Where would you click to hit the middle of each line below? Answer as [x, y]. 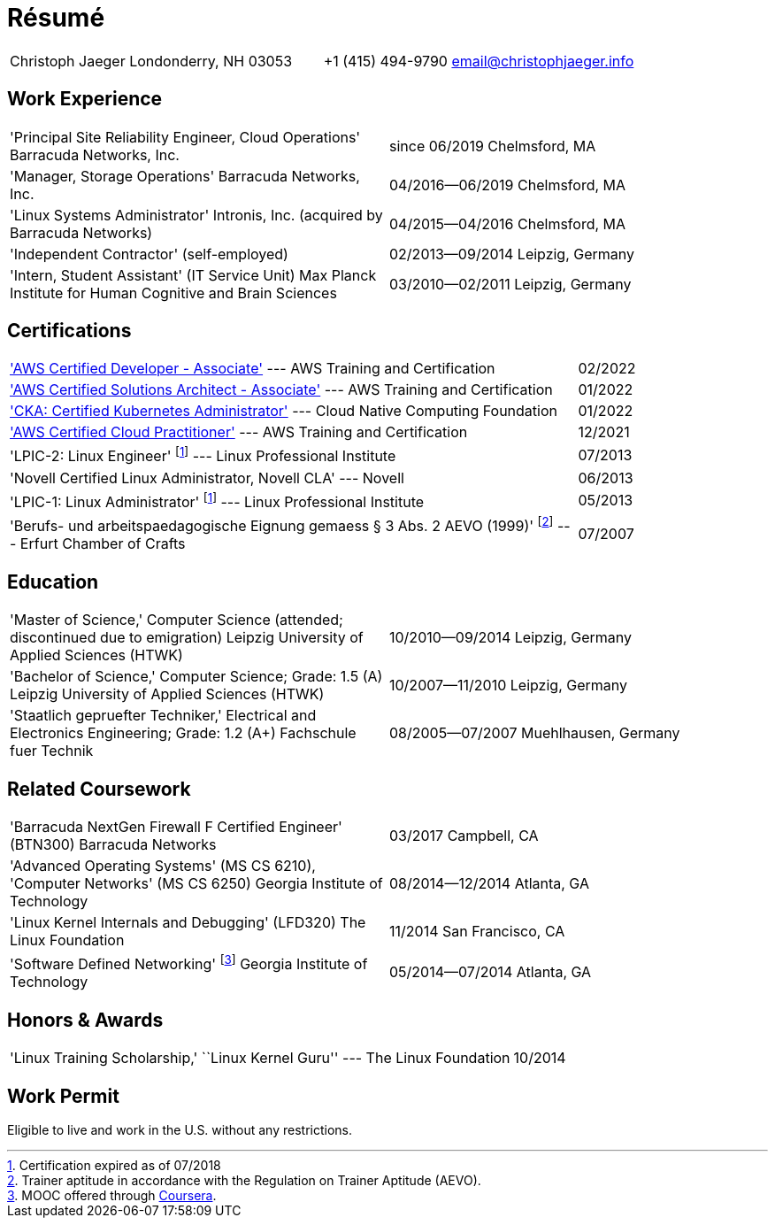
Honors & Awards [85, 1020]
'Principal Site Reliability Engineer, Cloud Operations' [185, 137]
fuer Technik [52, 751]
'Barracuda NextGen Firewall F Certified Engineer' [176, 827]
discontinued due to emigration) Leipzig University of [187, 638]
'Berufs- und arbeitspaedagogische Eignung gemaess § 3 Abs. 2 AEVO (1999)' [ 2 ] [282, 525]
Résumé [56, 18]
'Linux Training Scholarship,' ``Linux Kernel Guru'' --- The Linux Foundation [260, 1058]
